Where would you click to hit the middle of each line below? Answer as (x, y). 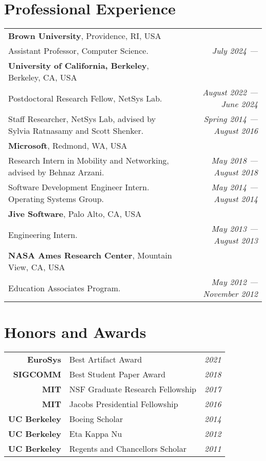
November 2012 (230, 294)
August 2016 (236, 131)
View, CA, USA (37, 267)
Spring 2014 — (231, 119)
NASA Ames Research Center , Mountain (90, 255)
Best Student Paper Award (117, 374)
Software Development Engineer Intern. (79, 187)
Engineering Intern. (43, 234)
